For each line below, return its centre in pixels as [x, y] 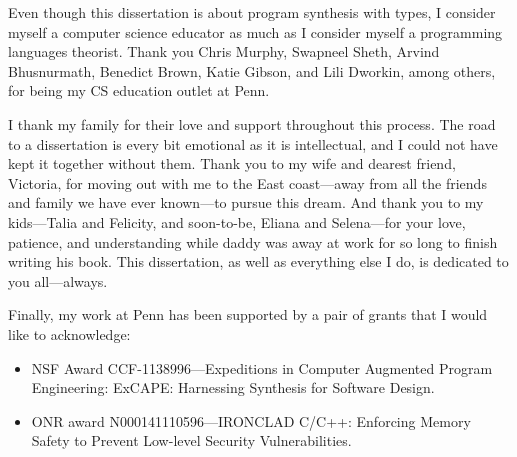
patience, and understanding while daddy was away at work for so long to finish [253, 241]
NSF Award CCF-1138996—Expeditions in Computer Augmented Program [262, 367]
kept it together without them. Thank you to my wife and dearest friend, [232, 163]
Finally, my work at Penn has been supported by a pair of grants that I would [248, 314]
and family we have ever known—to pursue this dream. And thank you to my [246, 202]
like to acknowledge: [69, 333]
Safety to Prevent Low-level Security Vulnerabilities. [191, 440]
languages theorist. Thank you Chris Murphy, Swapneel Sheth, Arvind [224, 51]
